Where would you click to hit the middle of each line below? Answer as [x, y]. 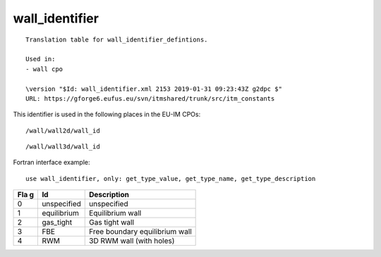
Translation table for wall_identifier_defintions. [117, 39]
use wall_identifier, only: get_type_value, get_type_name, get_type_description [171, 178]
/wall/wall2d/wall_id [63, 131]
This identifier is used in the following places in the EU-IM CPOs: [107, 114]
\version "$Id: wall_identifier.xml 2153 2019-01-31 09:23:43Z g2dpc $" [154, 89]
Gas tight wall [111, 222]
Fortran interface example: [52, 163]
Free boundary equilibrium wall [140, 232]
